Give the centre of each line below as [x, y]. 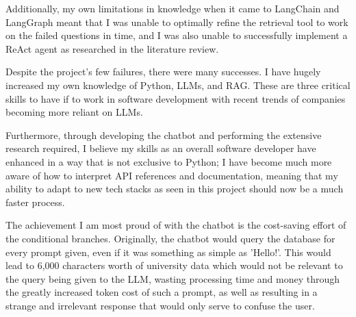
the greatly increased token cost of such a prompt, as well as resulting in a [162, 292]
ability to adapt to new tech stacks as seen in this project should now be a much [175, 189]
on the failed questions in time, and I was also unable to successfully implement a [177, 35]
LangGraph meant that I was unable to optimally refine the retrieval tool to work [177, 22]
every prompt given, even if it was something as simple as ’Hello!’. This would [168, 252]
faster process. [35, 202]
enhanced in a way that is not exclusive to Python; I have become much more [169, 161]
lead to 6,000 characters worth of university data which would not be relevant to [174, 265]
